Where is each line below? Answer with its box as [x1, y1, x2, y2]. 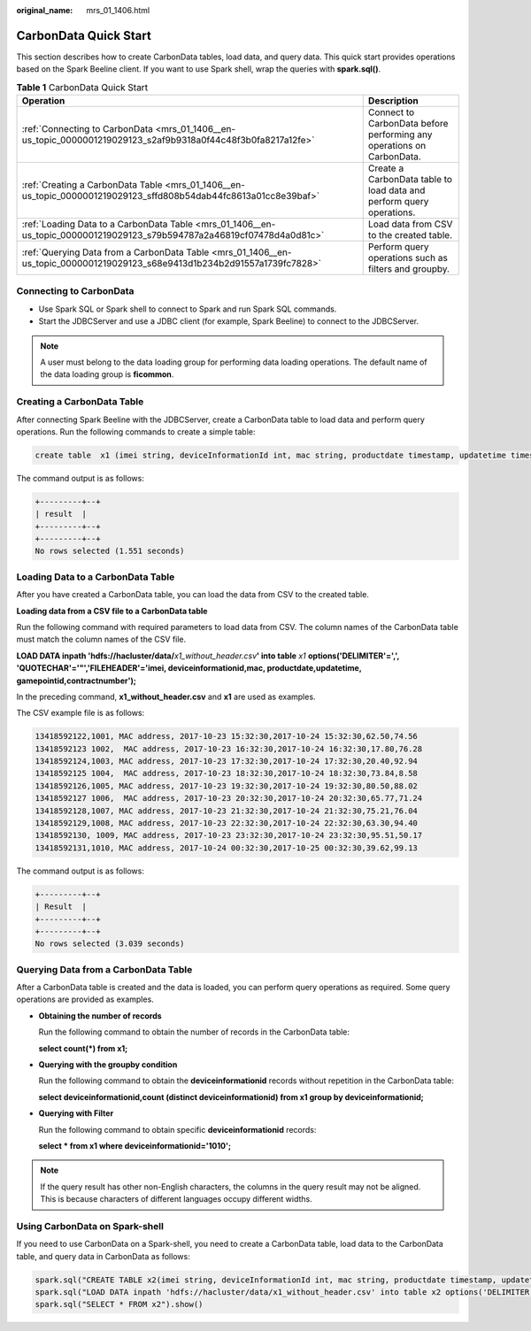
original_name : [16, 5, 73, 15]
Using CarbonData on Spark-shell [16, 1219, 164, 1232]
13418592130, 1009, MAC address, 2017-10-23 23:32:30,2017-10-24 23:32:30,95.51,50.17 [35, 830, 423, 841]
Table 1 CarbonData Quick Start [16, 81, 149, 93]
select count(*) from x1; [38, 1042, 128, 1053]
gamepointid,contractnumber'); [16, 675, 136, 686]
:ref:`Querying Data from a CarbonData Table [21, 246, 210, 258]
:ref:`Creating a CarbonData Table [21, 179, 163, 191]
